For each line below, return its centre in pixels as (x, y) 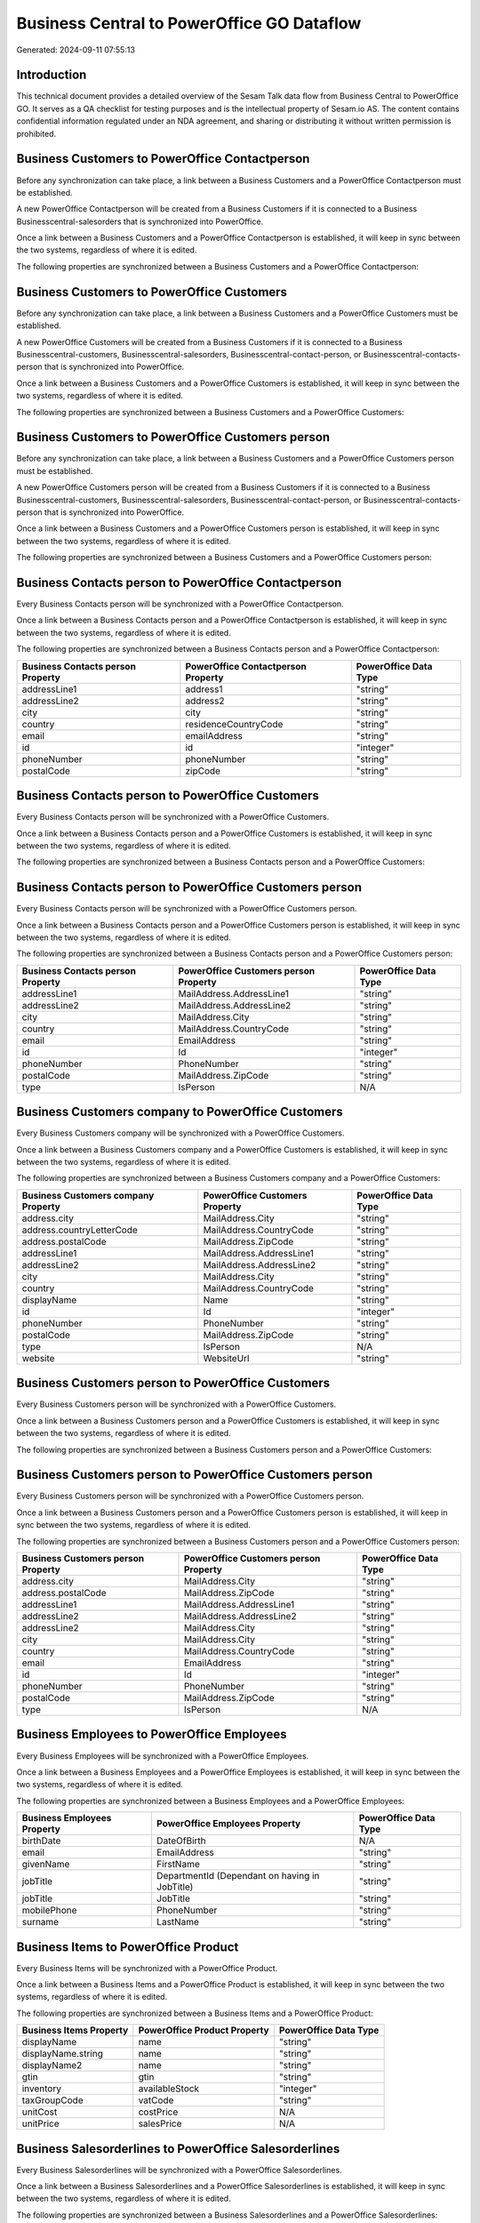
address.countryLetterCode (80, 1230)
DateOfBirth (181, 1841)
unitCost (40, 2112)
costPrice (158, 2112)
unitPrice (40, 2123)
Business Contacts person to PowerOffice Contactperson (179, 582)
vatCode (156, 2100)
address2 (205, 701)
